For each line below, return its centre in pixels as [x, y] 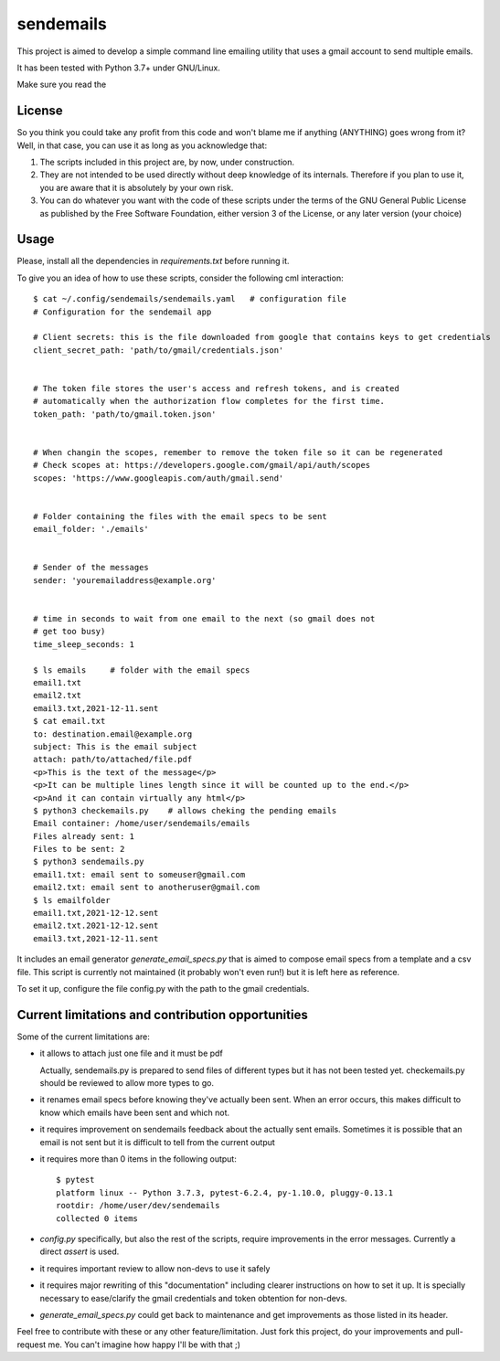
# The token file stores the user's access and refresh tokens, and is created [216, 388]
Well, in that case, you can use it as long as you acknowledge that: [142, 145]
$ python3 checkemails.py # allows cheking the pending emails [185, 810]
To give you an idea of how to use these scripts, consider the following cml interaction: [180, 278]
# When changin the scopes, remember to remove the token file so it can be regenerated [238, 452]
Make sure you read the [62, 85]
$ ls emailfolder [72, 900]
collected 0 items [97, 1218]
